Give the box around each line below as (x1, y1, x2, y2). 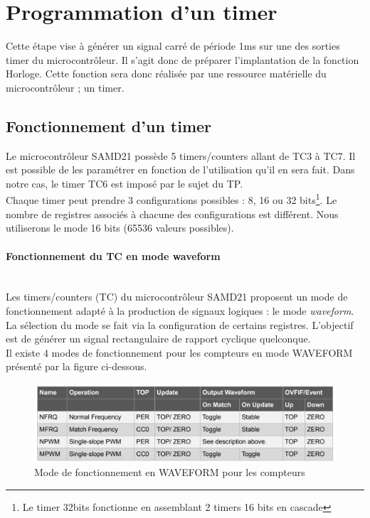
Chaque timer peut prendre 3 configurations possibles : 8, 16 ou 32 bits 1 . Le (6, 190, 337, 207)
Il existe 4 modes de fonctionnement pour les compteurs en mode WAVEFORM (6, 345, 353, 360)
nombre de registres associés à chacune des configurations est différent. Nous (6, 206, 339, 221)
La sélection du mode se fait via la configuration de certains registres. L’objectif (6, 317, 354, 332)
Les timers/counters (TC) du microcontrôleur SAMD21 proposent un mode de (6, 289, 348, 304)
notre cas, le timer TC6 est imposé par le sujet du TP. (6, 176, 243, 190)
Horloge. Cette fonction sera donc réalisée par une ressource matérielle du (6, 66, 327, 81)
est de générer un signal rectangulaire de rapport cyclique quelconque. (6, 331, 311, 346)
